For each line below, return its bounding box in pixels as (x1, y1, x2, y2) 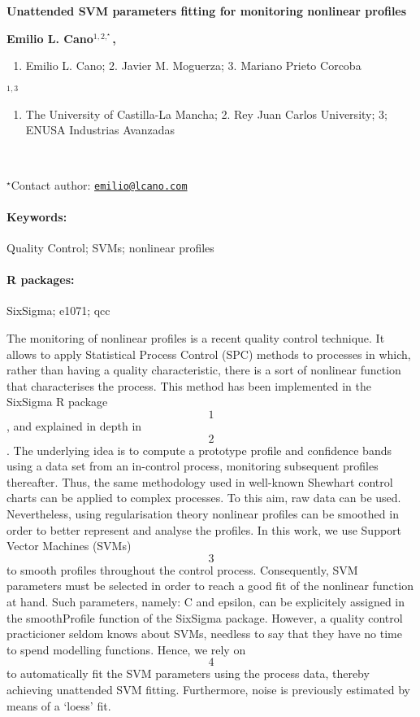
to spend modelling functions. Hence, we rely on (6, 640, 246, 658)
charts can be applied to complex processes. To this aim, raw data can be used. (6, 489, 401, 506)
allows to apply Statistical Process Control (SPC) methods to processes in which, (6, 345, 411, 362)
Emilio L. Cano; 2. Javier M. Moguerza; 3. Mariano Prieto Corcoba (25, 57, 362, 74)
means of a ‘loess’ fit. (6, 697, 111, 714)
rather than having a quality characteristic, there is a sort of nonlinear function (6, 361, 401, 378)
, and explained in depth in (6, 418, 142, 435)
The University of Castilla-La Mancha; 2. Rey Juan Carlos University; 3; (25, 105, 388, 122)
